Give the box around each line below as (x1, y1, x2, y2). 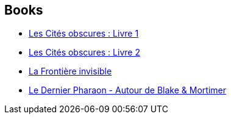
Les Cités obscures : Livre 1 (29, 28, 139, 39)
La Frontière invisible (29, 66, 112, 77)
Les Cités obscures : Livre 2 (29, 47, 140, 58)
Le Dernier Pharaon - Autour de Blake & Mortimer (29, 85, 226, 96)
